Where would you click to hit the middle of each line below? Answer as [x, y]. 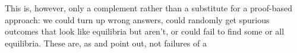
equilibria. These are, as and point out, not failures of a [106, 43]
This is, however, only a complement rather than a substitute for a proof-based [148, 8]
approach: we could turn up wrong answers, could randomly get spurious [137, 19]
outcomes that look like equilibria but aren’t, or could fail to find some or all [145, 31]
